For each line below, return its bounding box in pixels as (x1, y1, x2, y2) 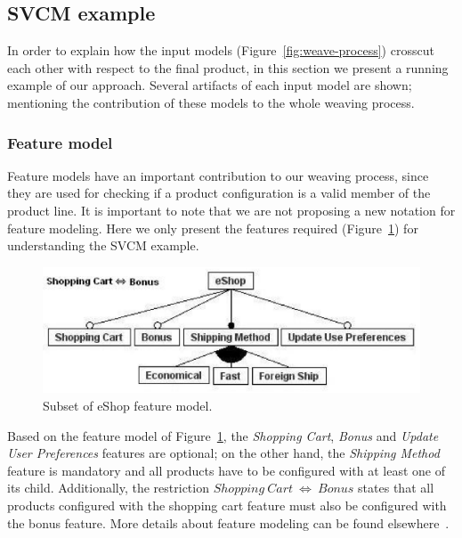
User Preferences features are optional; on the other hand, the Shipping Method (7, 444, 440, 462)
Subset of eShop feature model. (43, 395, 213, 414)
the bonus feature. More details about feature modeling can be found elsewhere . (7, 513, 450, 532)
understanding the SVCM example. (7, 236, 199, 255)
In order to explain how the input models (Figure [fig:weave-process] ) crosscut (7, 41, 434, 60)
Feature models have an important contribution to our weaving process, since (7, 166, 429, 184)
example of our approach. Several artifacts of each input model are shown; (7, 76, 412, 94)
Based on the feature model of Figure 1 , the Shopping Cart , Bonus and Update (7, 426, 439, 444)
